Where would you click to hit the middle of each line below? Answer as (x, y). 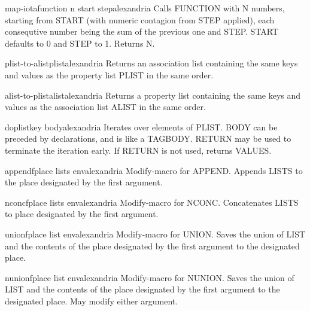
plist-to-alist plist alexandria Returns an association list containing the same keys (151, 63)
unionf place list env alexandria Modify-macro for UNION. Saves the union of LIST (155, 234)
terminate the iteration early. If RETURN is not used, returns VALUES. (138, 150)
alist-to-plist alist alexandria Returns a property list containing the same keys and (153, 95)
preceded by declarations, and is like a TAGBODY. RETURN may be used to (148, 138)
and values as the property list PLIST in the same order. (109, 74)
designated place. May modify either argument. (92, 301)
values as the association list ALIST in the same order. (105, 107)
